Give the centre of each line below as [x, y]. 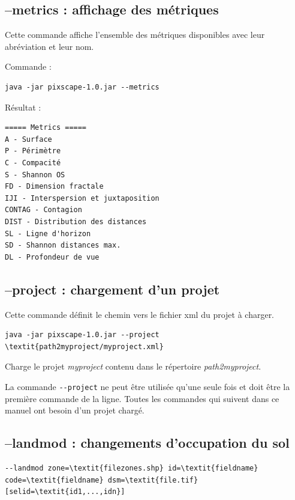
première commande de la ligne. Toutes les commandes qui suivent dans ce [142, 398]
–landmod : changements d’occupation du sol [147, 443]
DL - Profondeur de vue [52, 257]
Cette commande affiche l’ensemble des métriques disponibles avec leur [135, 35]
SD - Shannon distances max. [63, 245]
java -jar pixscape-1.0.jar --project [82, 335]
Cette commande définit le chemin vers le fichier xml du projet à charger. [140, 314]
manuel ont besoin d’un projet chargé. [75, 410]
